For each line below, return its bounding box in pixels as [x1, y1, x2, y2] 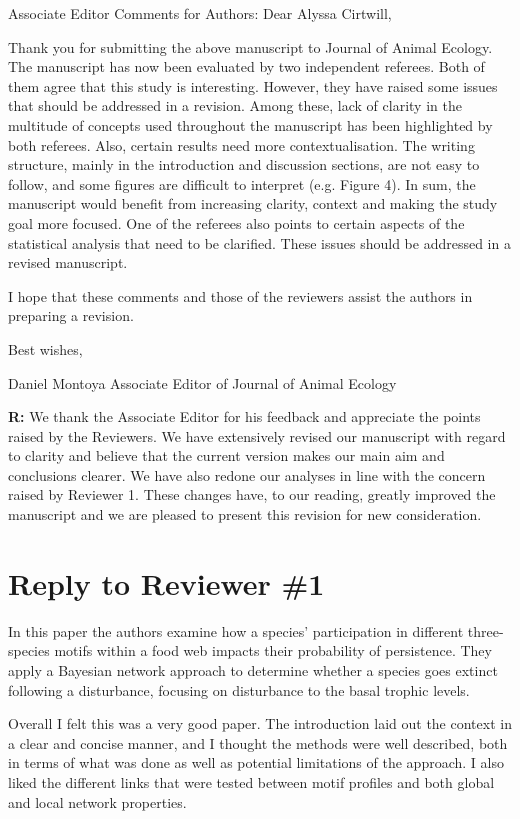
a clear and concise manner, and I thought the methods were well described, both [8, 732, 508, 753]
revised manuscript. [8, 252, 128, 273]
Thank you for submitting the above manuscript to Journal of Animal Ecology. [8, 36, 493, 57]
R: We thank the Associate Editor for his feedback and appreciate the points [8, 406, 481, 427]
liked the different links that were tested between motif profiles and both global [8, 771, 495, 792]
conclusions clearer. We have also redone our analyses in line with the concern [8, 464, 486, 485]
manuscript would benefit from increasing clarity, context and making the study [8, 193, 498, 214]
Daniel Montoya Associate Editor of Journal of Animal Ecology [8, 372, 397, 393]
